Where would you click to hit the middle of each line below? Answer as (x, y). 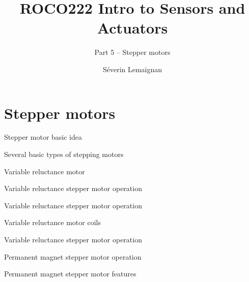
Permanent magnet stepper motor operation (73, 256)
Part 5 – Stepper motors (132, 52)
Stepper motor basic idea (43, 137)
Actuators (132, 28)
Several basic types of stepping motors (64, 154)
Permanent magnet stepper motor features (70, 274)
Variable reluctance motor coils (52, 222)
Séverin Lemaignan (132, 69)
